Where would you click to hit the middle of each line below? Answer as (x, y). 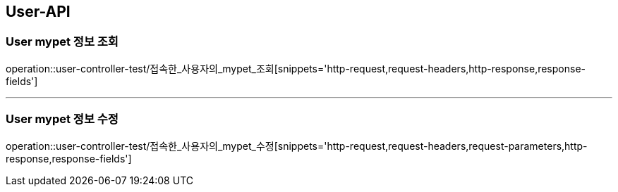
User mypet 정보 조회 (62, 42)
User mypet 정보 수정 (62, 119)
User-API (38, 12)
